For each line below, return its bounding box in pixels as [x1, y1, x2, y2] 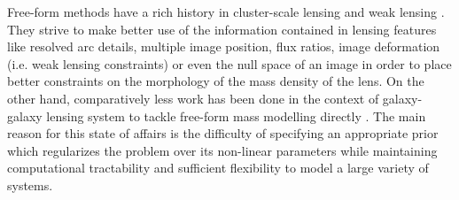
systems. [7, 175, 53, 194]
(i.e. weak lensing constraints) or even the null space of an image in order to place [7, 54, 452, 73]
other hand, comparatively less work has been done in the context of [7, 88, 379, 107]
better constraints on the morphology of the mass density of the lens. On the [7, 72, 424, 90]
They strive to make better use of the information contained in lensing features [7, 19, 437, 38]
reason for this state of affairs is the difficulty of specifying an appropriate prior [7, 124, 439, 142]
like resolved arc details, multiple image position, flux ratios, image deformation [7, 37, 440, 56]
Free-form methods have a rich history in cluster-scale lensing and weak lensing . [7, 3, 445, 20]
